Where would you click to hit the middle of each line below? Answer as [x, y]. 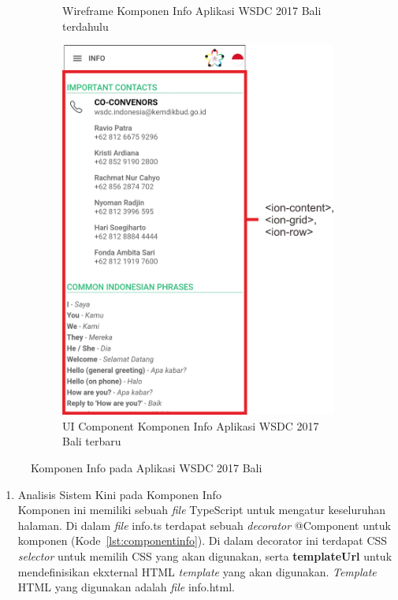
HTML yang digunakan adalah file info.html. [126, 587]
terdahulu [86, 26]
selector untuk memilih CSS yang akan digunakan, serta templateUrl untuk [205, 555]
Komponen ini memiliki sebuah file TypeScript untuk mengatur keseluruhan [202, 510]
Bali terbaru [92, 441]
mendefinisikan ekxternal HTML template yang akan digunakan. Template [197, 571]
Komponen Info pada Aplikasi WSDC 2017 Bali [147, 468]
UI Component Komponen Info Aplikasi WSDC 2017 [191, 425]
